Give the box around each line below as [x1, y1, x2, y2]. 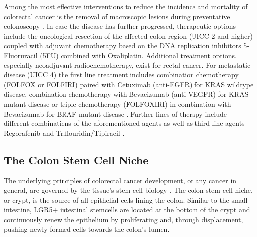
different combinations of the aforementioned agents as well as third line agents [4, 118, 245, 128]
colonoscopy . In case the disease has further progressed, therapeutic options [4, 21, 236, 31]
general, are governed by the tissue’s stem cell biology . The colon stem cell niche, [4, 185, 253, 195]
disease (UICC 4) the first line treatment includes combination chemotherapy [4, 69, 239, 80]
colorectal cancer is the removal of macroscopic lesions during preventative [4, 11, 230, 21]
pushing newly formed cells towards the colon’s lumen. [4, 224, 170, 234]
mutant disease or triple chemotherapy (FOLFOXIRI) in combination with [4, 98, 231, 109]
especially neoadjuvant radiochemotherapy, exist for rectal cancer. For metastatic [4, 59, 251, 70]
